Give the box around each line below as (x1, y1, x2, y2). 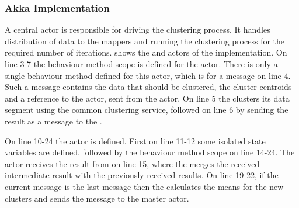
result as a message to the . (5, 115, 102, 127)
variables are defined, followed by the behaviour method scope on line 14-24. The (5, 146, 295, 158)
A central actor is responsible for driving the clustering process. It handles (5, 23, 270, 36)
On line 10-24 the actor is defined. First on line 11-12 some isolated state (5, 134, 266, 147)
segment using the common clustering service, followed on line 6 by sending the (5, 103, 288, 116)
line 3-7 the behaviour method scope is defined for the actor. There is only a (5, 58, 278, 70)
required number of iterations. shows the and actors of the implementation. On (5, 46, 287, 58)
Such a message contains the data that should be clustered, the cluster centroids (5, 81, 292, 93)
